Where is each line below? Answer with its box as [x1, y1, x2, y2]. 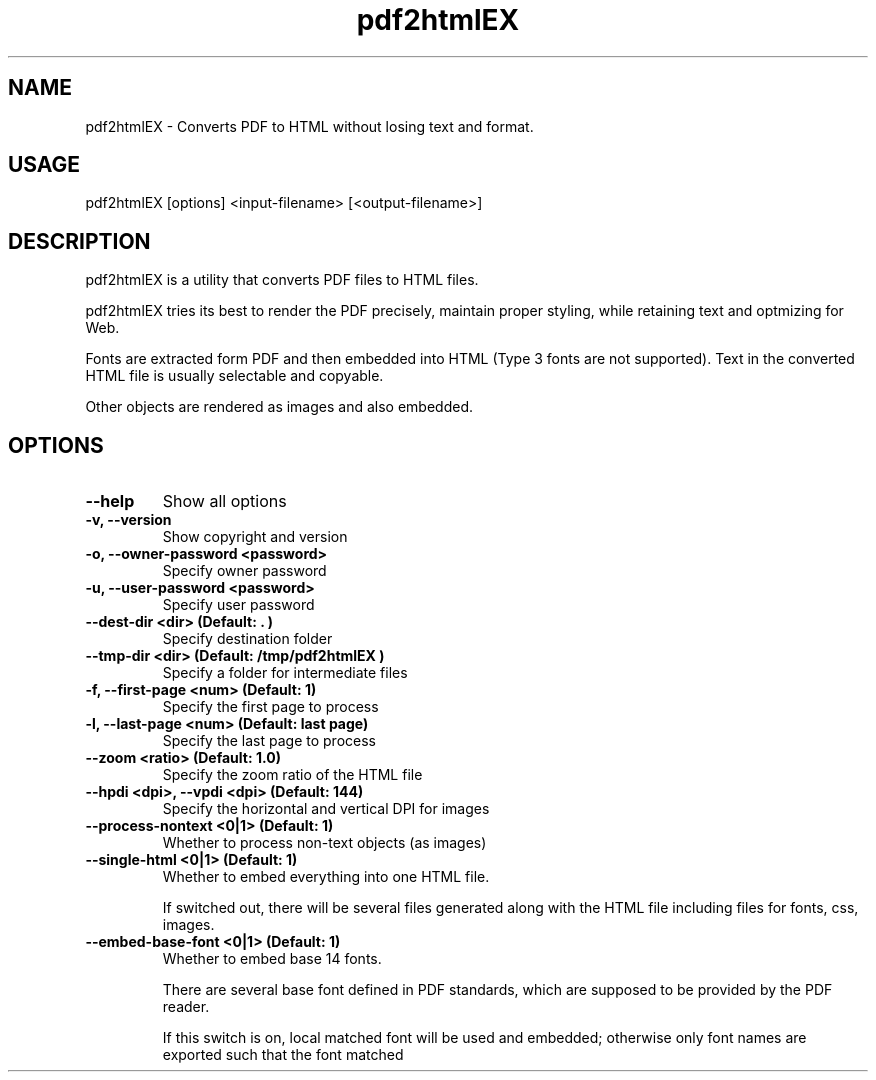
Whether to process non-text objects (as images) [162, 834, 487, 852]
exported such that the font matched [162, 1046, 404, 1064]
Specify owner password [162, 562, 327, 580]
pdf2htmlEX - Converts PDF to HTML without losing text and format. [85, 117, 534, 135]
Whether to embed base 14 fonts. [162, 950, 382, 968]
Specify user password [162, 596, 315, 614]
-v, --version [85, 511, 172, 529]
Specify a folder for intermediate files [162, 664, 408, 682]
